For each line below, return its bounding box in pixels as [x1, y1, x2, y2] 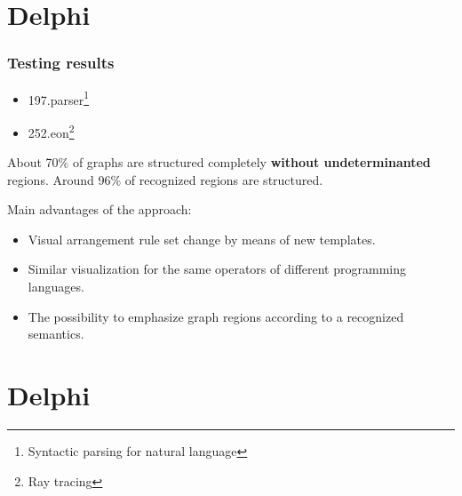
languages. [28, 277, 84, 296]
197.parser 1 [28, 87, 90, 108]
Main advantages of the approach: [7, 200, 192, 219]
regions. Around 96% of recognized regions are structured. [7, 170, 323, 188]
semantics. [28, 324, 84, 343]
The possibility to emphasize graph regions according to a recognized [28, 307, 404, 325]
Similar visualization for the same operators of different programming [28, 260, 406, 278]
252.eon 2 [28, 120, 75, 141]
